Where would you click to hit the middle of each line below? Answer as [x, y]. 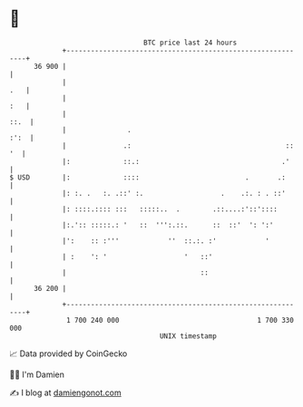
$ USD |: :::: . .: [147, 177]
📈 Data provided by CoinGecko [68, 354]
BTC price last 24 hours [191, 43]
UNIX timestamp [188, 336]
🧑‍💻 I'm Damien [37, 374]
